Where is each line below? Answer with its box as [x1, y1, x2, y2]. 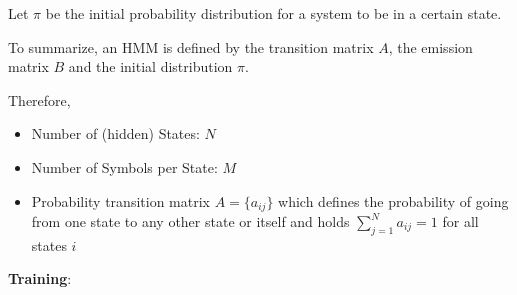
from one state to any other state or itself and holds [31, 211, 350, 232]
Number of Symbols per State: [31, 156, 218, 177]
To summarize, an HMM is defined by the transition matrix [8, 36, 374, 57]
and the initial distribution [68, 56, 233, 77]
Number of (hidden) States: [31, 123, 200, 144]
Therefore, [8, 89, 71, 110]
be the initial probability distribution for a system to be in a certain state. [45, 3, 502, 23]
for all [442, 211, 479, 232]
